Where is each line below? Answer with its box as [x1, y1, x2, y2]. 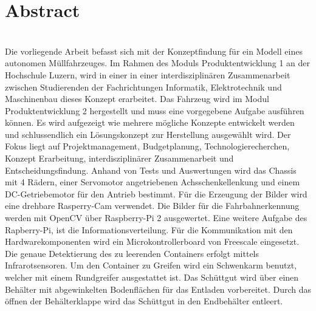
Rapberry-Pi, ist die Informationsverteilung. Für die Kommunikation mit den [5, 223, 293, 236]
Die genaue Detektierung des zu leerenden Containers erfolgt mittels [5, 247, 259, 259]
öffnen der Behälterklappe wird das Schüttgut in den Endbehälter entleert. [5, 295, 283, 307]
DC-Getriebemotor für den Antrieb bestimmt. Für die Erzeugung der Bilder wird [5, 187, 307, 200]
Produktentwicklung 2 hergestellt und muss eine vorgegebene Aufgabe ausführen [5, 104, 304, 117]
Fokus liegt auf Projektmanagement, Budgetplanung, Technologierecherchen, [5, 140, 290, 152]
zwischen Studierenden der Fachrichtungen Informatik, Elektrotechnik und [5, 80, 282, 93]
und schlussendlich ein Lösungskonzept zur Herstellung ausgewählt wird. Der [5, 128, 291, 140]
